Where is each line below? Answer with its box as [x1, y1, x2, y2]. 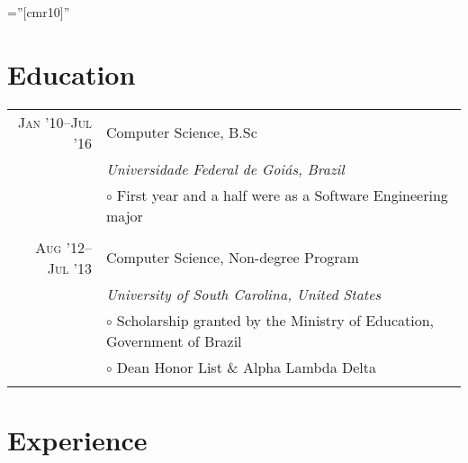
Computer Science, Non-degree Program [105, 247, 359, 268]
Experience [7, 421, 148, 458]
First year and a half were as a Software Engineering [116, 184, 448, 205]
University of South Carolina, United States [105, 283, 382, 304]
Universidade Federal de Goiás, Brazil [105, 158, 345, 179]
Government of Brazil [105, 330, 242, 351]
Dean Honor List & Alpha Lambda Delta [116, 356, 376, 377]
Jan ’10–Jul [18, 111, 92, 132]
